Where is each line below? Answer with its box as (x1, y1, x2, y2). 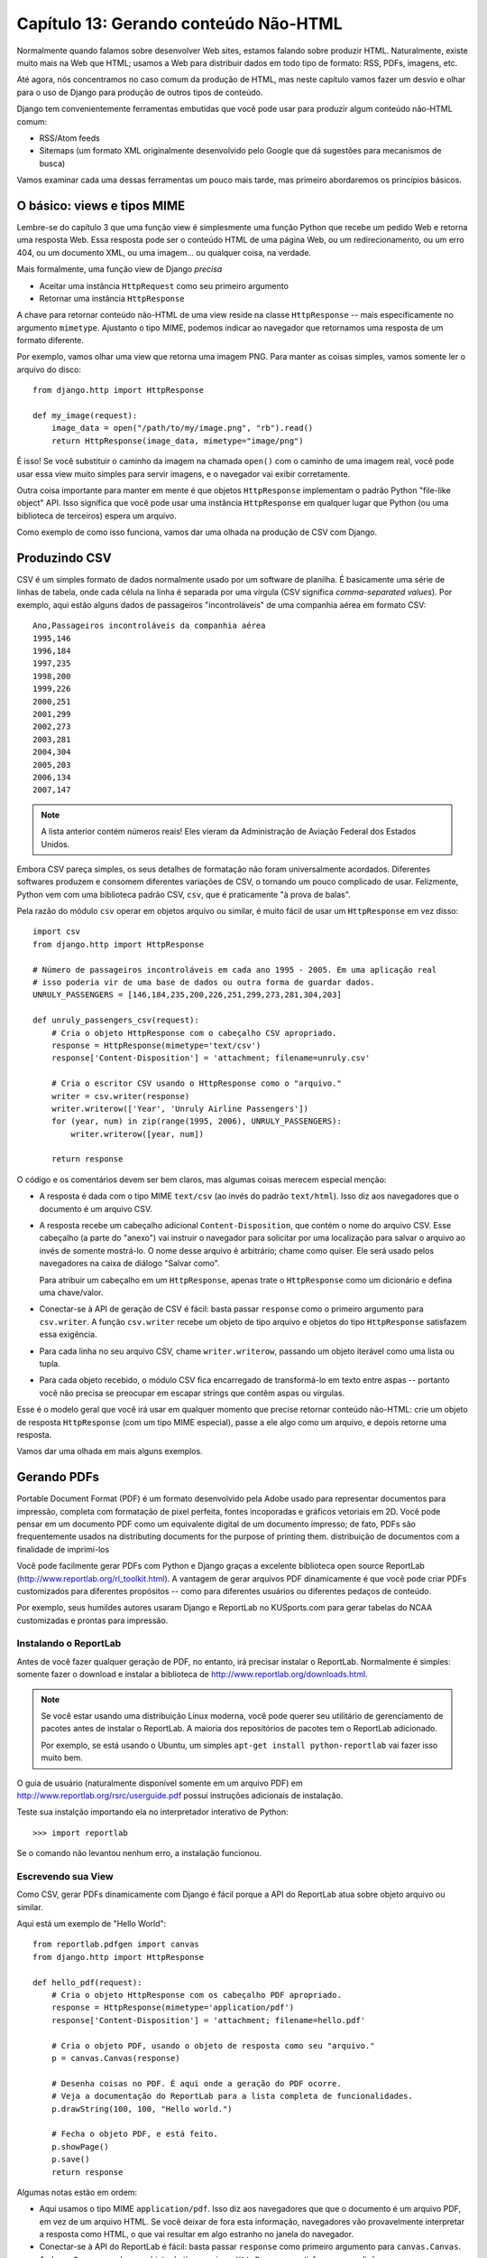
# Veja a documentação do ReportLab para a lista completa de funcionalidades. (51, 2091, 414, 2102)
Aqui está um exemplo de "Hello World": (16, 1918, 167, 1929)
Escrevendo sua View (16, 1870, 114, 1882)
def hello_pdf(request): (32, 1977, 142, 1987)
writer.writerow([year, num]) (70, 1129, 205, 1139)
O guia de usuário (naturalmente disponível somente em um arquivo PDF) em (16, 1777, 303, 1788)
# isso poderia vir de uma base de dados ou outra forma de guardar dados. (32, 977, 375, 988)
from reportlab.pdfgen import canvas (32, 1939, 200, 1950)
